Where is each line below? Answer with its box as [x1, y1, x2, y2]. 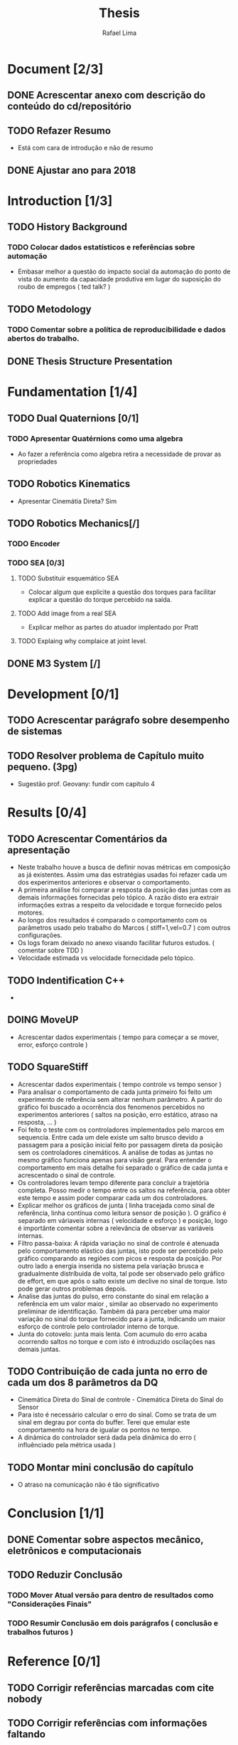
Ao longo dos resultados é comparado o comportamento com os [17, 916, 207, 924]
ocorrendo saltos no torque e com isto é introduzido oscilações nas [17, 1337, 215, 1345]
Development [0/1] [7, 686, 119, 702]
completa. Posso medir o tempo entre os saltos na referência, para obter [17, 1186, 231, 1194]
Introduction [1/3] [7, 192, 113, 209]
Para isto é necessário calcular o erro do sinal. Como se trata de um [17, 1410, 217, 1419]
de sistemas [7, 725, 63, 738]
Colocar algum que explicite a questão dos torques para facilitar [28, 588, 217, 596]
